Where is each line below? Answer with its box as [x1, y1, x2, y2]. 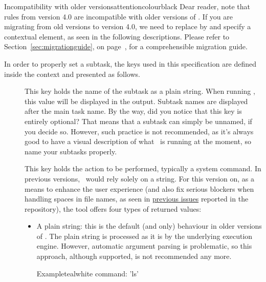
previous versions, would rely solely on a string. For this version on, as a [25, 173, 255, 184]
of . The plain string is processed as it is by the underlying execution [36, 230, 253, 241]
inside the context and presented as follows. [4, 68, 140, 79]
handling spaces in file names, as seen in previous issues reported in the [25, 193, 249, 204]
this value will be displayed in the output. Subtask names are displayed [25, 95, 248, 106]
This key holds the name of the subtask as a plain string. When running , [25, 86, 255, 96]
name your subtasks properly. [25, 146, 117, 156]
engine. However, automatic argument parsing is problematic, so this [36, 240, 252, 251]
